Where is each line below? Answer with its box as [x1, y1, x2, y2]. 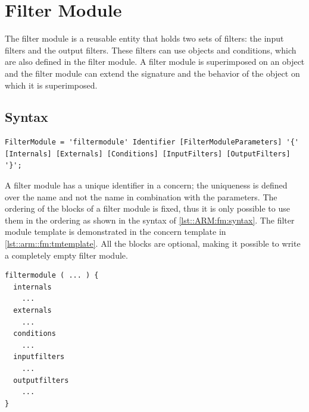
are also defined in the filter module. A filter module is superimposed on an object [5, 55, 305, 68]
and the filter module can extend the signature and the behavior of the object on [5, 67, 300, 79]
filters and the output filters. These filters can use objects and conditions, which [5, 43, 296, 56]
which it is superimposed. [5, 78, 98, 91]
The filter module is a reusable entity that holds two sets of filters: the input [5, 32, 284, 45]
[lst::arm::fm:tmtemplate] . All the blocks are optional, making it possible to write [5, 237, 301, 250]
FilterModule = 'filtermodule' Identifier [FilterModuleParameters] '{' [5, 138, 299, 147]
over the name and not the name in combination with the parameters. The [5, 190, 277, 203]
